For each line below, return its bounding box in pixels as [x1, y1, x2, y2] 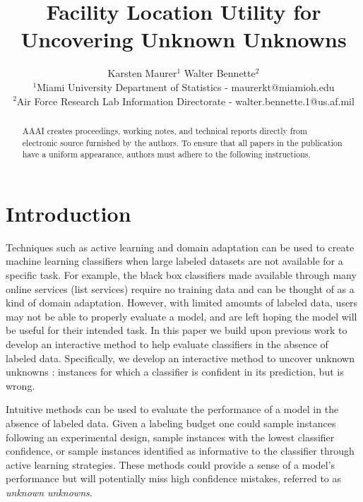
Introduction [6, 198, 131, 227]
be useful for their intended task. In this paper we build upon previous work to [6, 323, 347, 337]
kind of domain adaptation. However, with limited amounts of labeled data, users [6, 295, 358, 310]
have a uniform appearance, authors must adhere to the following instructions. [22, 148, 311, 160]
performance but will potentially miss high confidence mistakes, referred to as [6, 471, 342, 486]
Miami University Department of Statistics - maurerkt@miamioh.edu [37, 79, 335, 94]
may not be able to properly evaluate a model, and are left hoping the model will [6, 309, 357, 323]
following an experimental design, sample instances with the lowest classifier [6, 429, 335, 444]
